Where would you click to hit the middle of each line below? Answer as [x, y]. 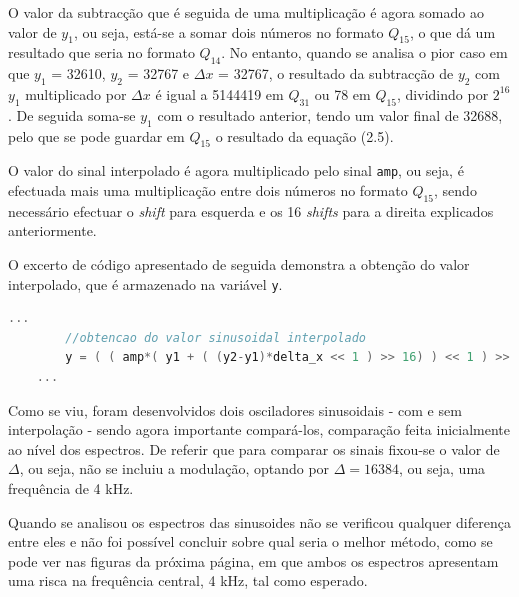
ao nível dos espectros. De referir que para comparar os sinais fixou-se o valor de [254, 448]
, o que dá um [452, 31]
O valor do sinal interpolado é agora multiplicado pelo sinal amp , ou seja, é [236, 170]
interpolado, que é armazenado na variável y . [145, 283]
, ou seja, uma [442, 468]
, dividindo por [443, 93]
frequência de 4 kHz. [71, 488]
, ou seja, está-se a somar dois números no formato [228, 31]
